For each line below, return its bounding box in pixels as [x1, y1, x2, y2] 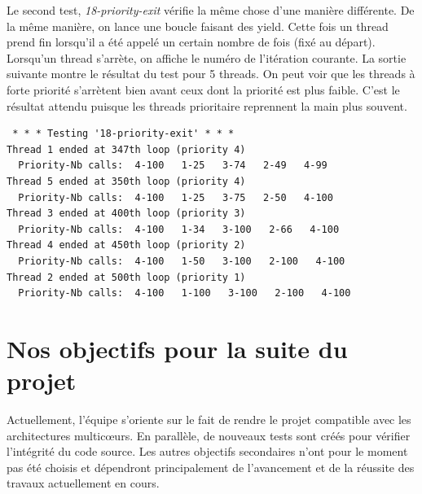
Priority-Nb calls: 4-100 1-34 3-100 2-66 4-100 [18, 223, 340, 235]
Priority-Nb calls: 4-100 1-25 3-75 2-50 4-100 [18, 191, 333, 203]
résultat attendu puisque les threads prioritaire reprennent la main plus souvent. [7, 97, 407, 114]
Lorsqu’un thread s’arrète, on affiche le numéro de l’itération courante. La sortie [7, 49, 407, 66]
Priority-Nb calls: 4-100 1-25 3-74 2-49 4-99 [18, 160, 327, 172]
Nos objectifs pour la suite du [7, 331, 348, 365]
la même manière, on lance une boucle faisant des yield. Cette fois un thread [7, 17, 389, 34]
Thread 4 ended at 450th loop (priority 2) [7, 239, 246, 251]
